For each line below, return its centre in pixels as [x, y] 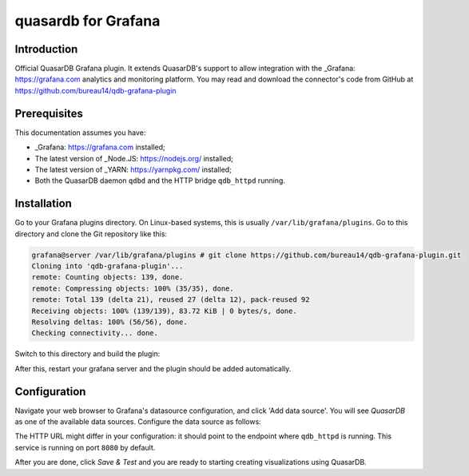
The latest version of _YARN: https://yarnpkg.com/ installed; [133, 169]
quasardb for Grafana [87, 21]
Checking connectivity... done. [95, 333]
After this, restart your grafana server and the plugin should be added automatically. [153, 368]
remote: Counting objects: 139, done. [107, 277]
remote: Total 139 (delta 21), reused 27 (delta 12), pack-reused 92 [171, 300]
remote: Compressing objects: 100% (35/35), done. [133, 288]
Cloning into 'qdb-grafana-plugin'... [107, 266]
